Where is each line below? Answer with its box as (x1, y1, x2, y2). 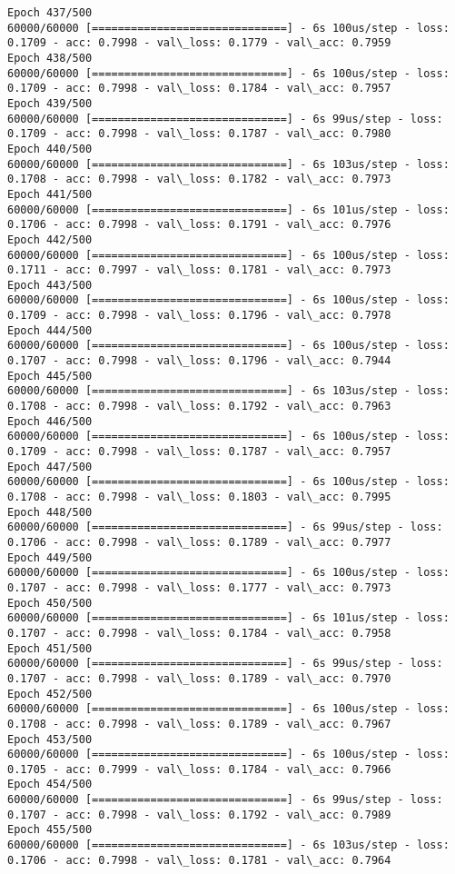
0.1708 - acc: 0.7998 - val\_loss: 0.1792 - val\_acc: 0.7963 (7, 400, 391, 413)
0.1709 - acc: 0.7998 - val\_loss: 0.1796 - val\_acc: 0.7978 (7, 309, 391, 323)
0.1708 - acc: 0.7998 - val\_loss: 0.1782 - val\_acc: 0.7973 (7, 173, 391, 186)
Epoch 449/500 (7, 551, 93, 564)
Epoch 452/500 (7, 687, 93, 700)
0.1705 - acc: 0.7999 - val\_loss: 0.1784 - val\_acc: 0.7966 (7, 762, 391, 776)
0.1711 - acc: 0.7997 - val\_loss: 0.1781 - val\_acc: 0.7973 (7, 263, 391, 277)
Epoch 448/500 (7, 505, 93, 519)
